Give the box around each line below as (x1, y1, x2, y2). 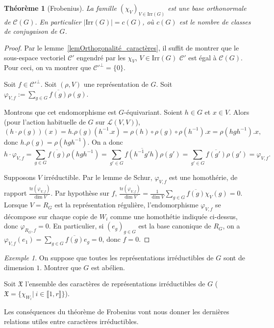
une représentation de (83, 79, 149, 89)
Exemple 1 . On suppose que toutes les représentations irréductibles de (4, 252, 214, 263)
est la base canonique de (138, 221, 211, 231)
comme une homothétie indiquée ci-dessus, (110, 211, 238, 221)
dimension (4, 262, 34, 272)
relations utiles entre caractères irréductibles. (4, 316, 139, 326)
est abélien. (91, 262, 125, 272)
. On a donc (87, 136, 123, 147)
